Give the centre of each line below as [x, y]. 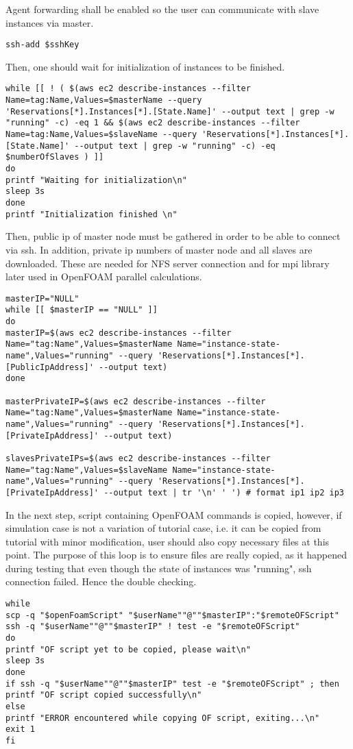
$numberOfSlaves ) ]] [55, 157]
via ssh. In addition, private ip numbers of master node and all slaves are [159, 249]
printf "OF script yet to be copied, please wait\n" [128, 649]
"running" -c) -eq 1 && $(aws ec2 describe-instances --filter [153, 123]
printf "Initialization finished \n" [92, 214]
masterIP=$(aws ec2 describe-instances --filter [119, 333]
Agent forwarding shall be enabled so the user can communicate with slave [162, 9]
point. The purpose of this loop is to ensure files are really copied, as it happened [176, 555]
